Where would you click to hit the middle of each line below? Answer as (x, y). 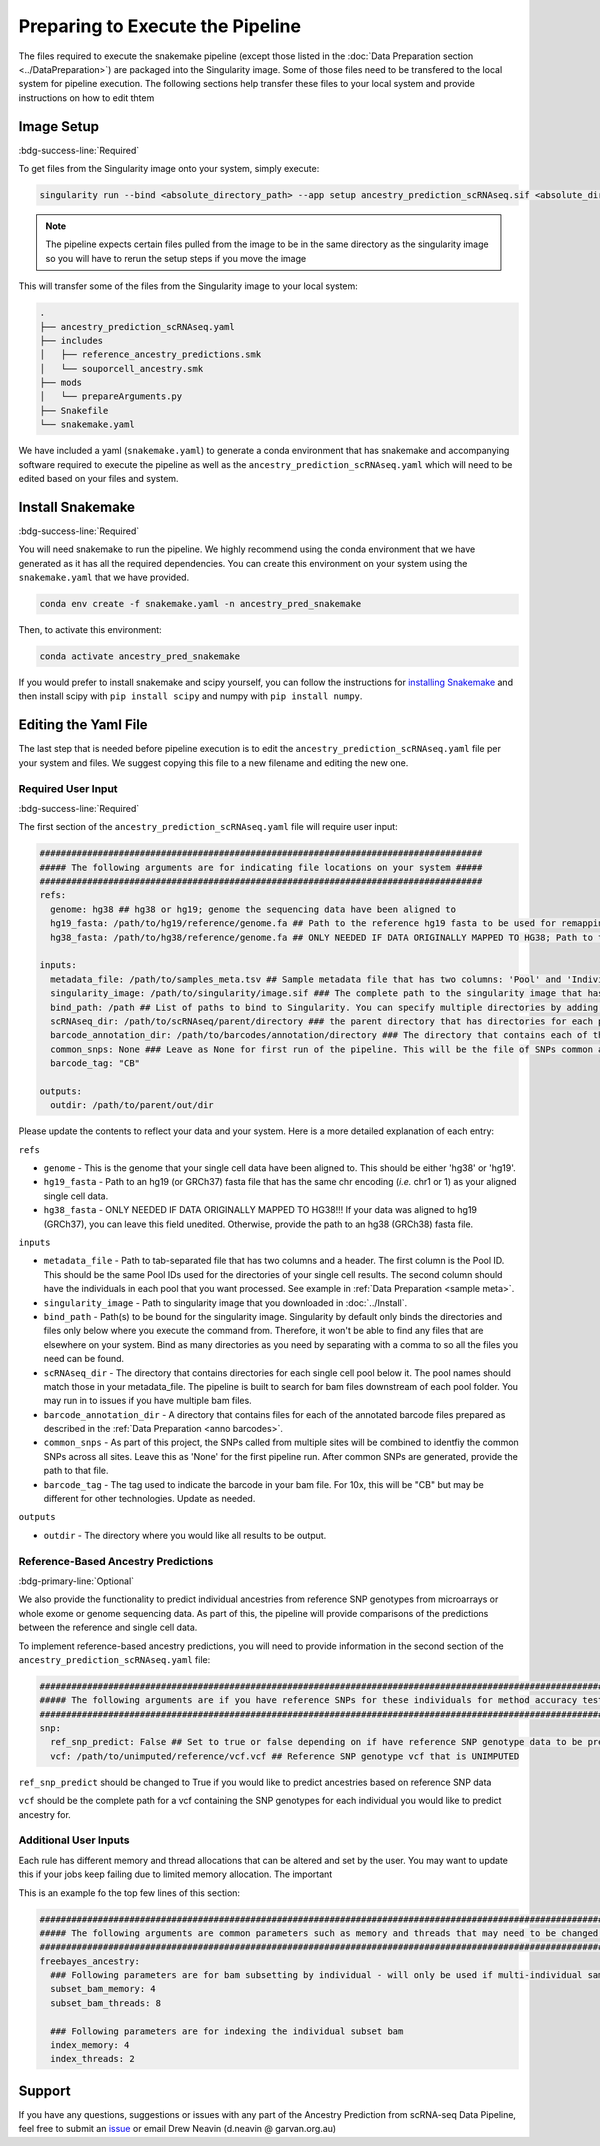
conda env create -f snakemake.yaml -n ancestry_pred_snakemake (200, 604)
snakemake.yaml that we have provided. (104, 577)
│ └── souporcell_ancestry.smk (121, 368)
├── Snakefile (74, 410)
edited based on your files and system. (98, 479)
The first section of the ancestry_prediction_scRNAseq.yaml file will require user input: (208, 827)
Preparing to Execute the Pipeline (160, 26)
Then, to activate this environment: (90, 630)
